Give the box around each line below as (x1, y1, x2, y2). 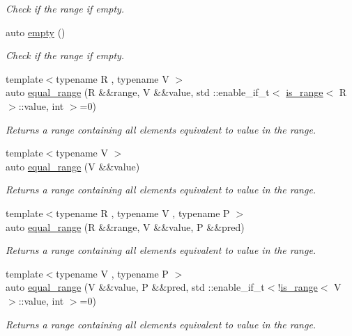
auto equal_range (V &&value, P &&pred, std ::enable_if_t (6, 280, 265, 294)
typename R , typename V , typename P (56, 205, 230, 220)
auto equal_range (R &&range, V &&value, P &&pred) (6, 219, 245, 234)
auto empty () (6, 24, 66, 39)
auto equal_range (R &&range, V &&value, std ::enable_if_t (6, 85, 270, 99)
